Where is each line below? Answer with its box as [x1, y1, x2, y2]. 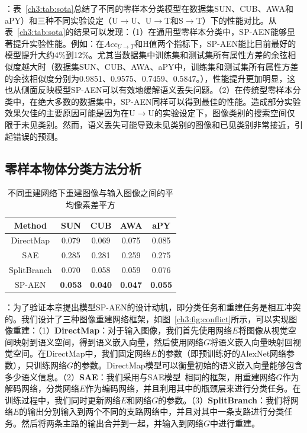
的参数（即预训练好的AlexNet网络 [157, 347, 287, 360]
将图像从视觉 [238, 324, 288, 336]
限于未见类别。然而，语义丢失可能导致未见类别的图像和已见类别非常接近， [5, 118, 295, 130]
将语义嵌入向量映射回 [210, 335, 293, 348]
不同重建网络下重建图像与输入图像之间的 [8, 187, 165, 199]
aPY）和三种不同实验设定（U [5, 14, 118, 26]
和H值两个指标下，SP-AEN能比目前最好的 [134, 37, 296, 49]
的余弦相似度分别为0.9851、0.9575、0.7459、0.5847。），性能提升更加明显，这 [5, 72, 296, 84]
